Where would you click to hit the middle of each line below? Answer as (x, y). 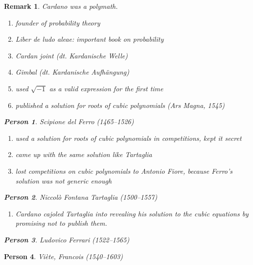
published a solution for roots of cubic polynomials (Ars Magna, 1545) (120, 105)
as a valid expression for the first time (106, 88)
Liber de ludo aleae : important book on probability (90, 39)
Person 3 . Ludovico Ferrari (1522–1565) (67, 239)
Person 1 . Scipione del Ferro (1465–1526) (69, 121)
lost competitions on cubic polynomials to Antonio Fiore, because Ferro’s (124, 171)
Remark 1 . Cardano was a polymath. (61, 6)
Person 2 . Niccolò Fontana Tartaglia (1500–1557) (81, 197)
